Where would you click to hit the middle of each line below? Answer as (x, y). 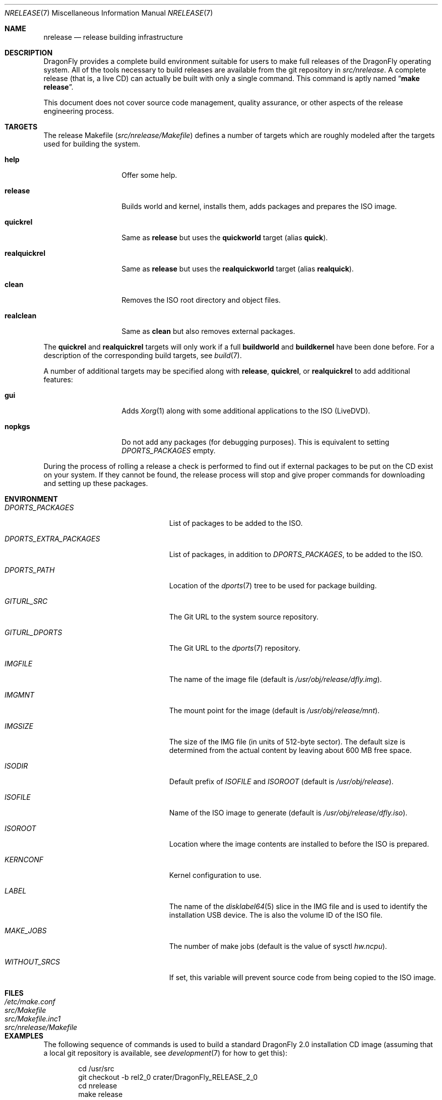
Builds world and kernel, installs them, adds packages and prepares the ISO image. (259, 206)
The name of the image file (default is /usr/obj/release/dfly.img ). (275, 679)
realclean (21, 316)
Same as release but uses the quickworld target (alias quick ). (225, 237)
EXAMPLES (24, 1036)
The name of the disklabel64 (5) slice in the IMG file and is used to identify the (298, 906)
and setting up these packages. (96, 483)
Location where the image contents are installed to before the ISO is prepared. (299, 844)
